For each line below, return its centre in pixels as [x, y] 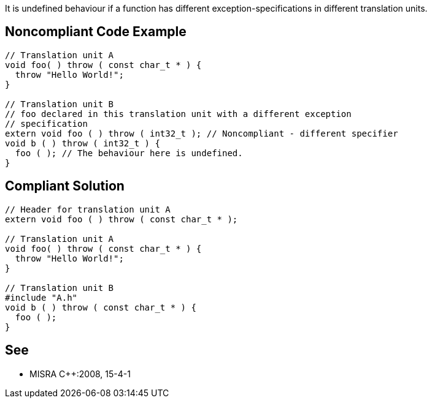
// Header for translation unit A [88, 209]
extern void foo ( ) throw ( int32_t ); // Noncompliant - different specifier [202, 133]
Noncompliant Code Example [96, 32]
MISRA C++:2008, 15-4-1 [80, 374]
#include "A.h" [41, 297]
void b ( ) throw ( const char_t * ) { [101, 307]
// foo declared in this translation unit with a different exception [178, 114]
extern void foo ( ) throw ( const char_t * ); [121, 219]
